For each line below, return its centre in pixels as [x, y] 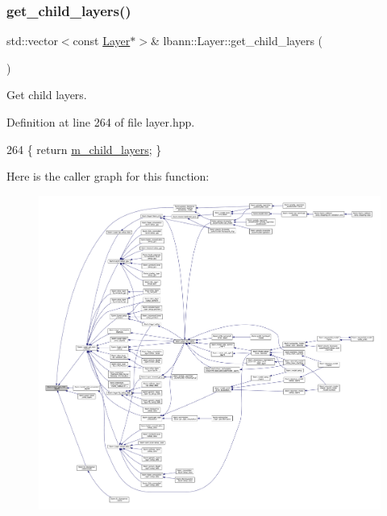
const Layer [102, 41]
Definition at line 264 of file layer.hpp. [101, 122]
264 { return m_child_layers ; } [84, 149]
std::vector [32, 41]
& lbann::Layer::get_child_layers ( [236, 41]
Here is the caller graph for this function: [108, 176]
